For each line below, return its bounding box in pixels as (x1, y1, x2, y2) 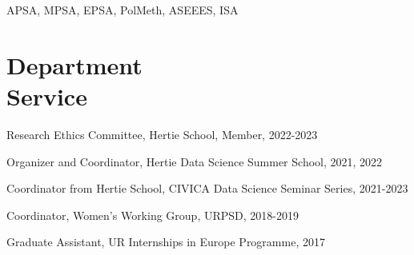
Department (6, 48, 143, 81)
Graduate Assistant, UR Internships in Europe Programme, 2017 (6, 233, 325, 250)
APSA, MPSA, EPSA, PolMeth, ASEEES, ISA (6, 2, 239, 18)
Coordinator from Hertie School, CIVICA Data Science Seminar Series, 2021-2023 (6, 180, 408, 197)
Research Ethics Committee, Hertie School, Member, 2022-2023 (6, 126, 318, 142)
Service (6, 79, 87, 112)
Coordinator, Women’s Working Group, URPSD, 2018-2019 (6, 206, 299, 223)
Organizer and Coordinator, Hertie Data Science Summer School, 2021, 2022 (6, 153, 383, 169)
